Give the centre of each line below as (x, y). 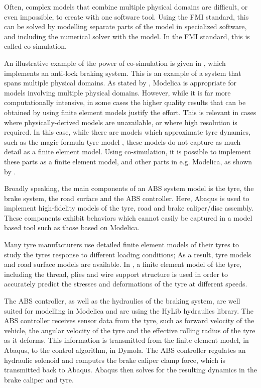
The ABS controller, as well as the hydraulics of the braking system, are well (122, 301)
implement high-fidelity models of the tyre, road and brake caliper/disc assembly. (129, 208)
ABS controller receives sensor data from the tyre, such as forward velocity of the (129, 320)
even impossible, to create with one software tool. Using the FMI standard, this (126, 16)
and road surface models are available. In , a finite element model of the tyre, (123, 264)
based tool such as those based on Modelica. (72, 227)
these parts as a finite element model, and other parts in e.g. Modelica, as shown (128, 161)
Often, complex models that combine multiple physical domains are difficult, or (126, 7)
